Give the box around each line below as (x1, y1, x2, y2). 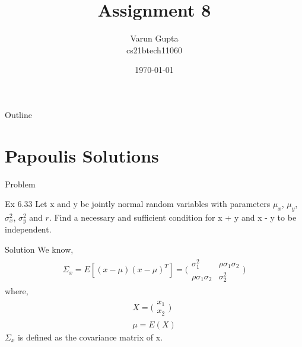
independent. (5, 223, 52, 235)
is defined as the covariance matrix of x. (17, 330, 163, 343)
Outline (5, 108, 32, 120)
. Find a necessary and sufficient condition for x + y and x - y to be (49, 211, 297, 224)
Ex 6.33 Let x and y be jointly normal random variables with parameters (5, 198, 271, 210)
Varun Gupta (130, 32, 179, 44)
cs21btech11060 (126, 43, 182, 56)
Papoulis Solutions (5, 143, 159, 167)
